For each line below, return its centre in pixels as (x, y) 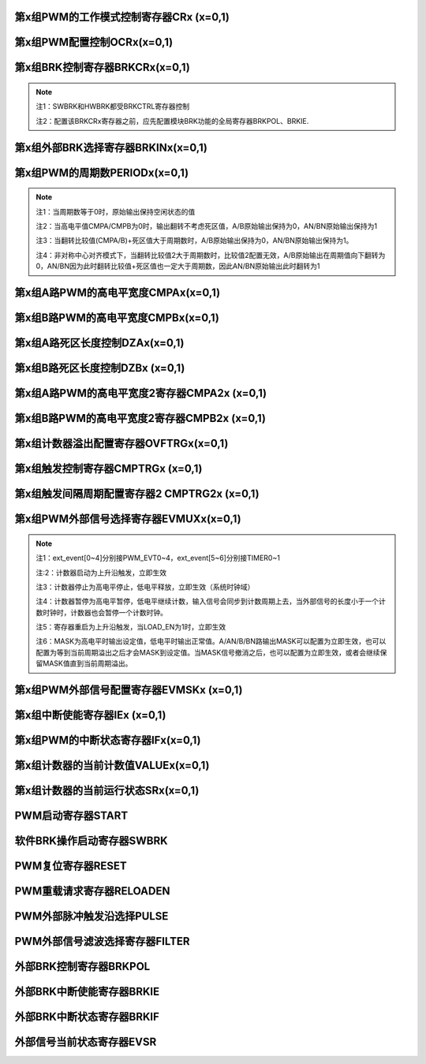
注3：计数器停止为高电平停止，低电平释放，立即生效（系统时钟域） (145, 587)
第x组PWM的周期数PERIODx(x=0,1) (102, 172)
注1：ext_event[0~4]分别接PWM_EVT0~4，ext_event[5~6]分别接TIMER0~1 (158, 558)
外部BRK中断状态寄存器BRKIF (87, 1017)
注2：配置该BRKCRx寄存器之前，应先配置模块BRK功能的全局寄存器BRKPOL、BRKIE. (172, 121)
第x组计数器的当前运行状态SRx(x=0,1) (107, 791)
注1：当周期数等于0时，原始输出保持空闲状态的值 (116, 211)
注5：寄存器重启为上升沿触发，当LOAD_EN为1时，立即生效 (131, 627)
